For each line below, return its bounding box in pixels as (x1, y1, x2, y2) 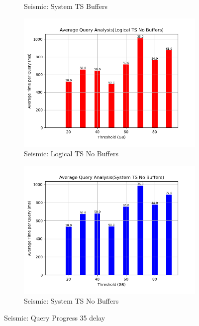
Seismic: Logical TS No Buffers (24, 148, 118, 159)
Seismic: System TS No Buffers (24, 296, 119, 306)
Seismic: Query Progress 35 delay (4, 312, 105, 323)
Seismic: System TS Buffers (24, 1, 108, 11)
